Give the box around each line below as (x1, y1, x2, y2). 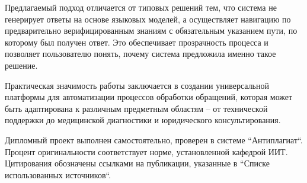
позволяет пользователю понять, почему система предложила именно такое (5, 47, 276, 60)
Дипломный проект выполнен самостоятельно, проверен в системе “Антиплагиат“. (5, 133, 303, 146)
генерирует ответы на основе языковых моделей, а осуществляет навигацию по (5, 12, 291, 25)
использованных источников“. (5, 168, 111, 181)
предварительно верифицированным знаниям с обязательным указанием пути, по (5, 24, 298, 37)
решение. (5, 59, 38, 71)
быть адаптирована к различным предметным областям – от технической (5, 102, 268, 114)
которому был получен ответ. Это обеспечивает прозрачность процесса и (5, 36, 268, 48)
